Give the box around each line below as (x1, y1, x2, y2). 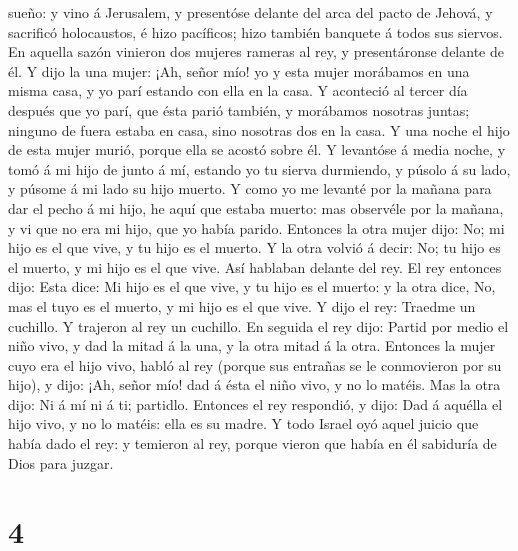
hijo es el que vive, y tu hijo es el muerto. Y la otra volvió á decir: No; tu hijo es (8, 237, 501, 258)
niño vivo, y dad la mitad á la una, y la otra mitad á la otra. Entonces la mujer (8, 335, 496, 356)
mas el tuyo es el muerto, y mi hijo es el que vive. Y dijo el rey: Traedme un (8, 295, 476, 316)
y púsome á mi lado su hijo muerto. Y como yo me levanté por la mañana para (8, 178, 492, 199)
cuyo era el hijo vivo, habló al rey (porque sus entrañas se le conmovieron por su (8, 354, 502, 375)
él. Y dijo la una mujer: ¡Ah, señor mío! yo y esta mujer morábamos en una (8, 60, 470, 81)
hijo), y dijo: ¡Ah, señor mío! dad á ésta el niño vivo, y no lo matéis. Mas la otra (8, 374, 501, 395)
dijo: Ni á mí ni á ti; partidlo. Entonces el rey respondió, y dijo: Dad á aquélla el (8, 393, 503, 414)
